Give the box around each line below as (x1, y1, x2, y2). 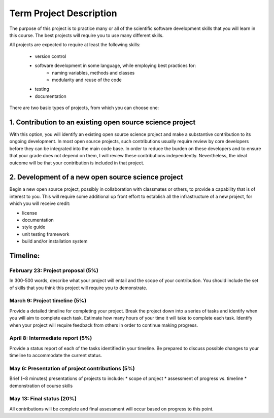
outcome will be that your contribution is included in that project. (9, 160, 145, 166)
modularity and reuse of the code (52, 77, 122, 83)
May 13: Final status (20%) (9, 395, 77, 402)
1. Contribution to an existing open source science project (9, 118, 196, 126)
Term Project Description (9, 8, 117, 19)
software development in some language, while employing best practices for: (35, 62, 196, 68)
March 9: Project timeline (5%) (9, 297, 87, 304)
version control (35, 53, 66, 59)
